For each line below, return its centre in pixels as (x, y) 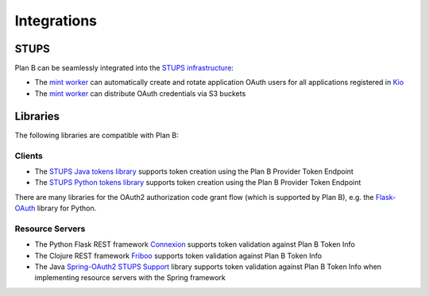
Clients (29, 156)
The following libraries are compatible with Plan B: (97, 135)
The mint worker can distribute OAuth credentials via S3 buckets (140, 93)
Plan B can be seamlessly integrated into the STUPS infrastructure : (124, 68)
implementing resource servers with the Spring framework (130, 278)
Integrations (56, 21)
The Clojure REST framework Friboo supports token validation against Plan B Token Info (178, 256)
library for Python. (67, 208)
